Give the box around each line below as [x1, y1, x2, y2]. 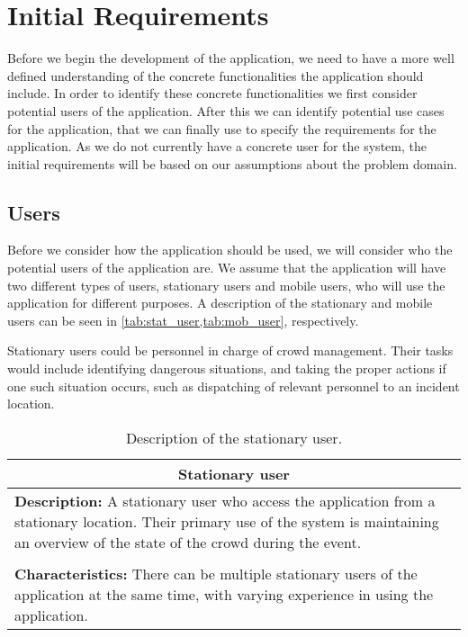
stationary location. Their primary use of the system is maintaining [14, 510, 439, 532]
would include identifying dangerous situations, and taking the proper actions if [7, 359, 446, 378]
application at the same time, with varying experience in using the [14, 583, 434, 605]
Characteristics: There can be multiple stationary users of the [14, 562, 418, 584]
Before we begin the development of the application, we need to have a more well [7, 49, 454, 67]
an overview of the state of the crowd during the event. [14, 531, 362, 552]
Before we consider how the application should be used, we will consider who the [7, 240, 453, 259]
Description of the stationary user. [125, 426, 343, 448]
